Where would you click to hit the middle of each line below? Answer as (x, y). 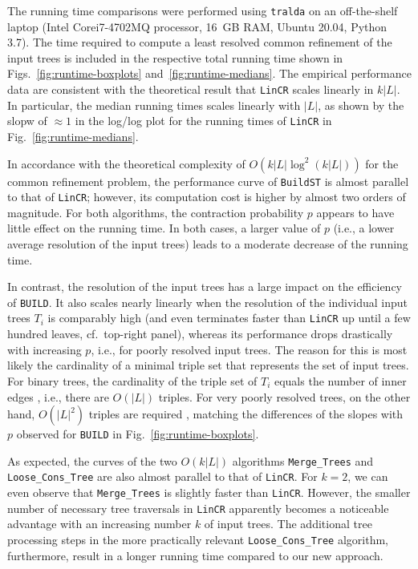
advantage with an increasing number (99, 524)
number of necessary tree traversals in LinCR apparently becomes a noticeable (198, 508)
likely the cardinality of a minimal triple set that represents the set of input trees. (208, 365)
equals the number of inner (340, 380)
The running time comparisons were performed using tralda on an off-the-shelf (203, 10)
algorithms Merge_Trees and (303, 460)
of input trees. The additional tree (288, 524)
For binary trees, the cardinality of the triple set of (132, 380)
